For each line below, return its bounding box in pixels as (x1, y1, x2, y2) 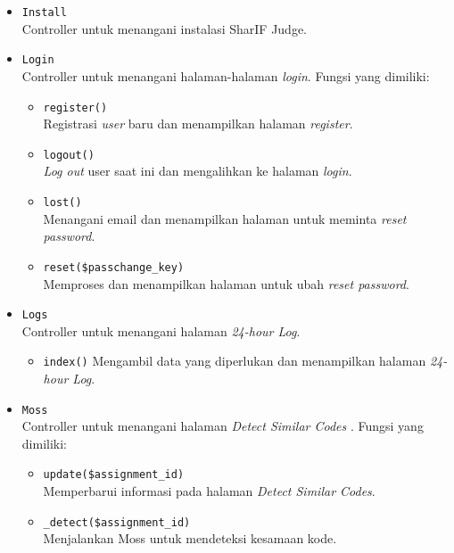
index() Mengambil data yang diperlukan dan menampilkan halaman (43, 351, 426, 370)
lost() (43, 196, 82, 209)
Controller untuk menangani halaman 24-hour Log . (21, 321, 301, 340)
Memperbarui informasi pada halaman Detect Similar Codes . (43, 482, 376, 500)
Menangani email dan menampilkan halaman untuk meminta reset (43, 209, 407, 227)
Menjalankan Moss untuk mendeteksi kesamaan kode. (43, 529, 337, 548)
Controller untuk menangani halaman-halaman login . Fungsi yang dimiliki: (21, 66, 430, 85)
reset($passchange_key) (43, 260, 185, 274)
